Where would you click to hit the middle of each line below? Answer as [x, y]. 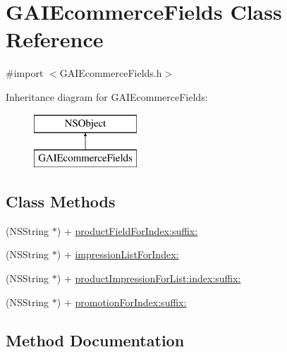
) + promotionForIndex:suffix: [122, 302]
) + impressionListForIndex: [118, 254]
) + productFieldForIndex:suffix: [127, 230]
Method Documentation [95, 340]
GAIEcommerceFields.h [111, 73]
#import [25, 73]
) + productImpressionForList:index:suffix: [149, 278]
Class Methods [61, 201]
